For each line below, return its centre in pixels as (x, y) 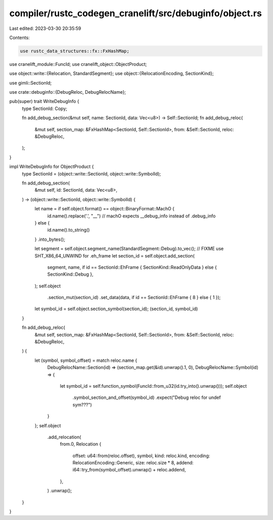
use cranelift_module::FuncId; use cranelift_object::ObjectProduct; (78, 64)
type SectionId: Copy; (45, 108)
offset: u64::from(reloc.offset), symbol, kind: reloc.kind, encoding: (141, 456)
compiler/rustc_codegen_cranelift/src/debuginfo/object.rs (136, 13)
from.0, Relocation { (81, 444)
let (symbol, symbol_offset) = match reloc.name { (86, 360)
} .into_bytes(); (50, 239)
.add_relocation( (64, 437)
